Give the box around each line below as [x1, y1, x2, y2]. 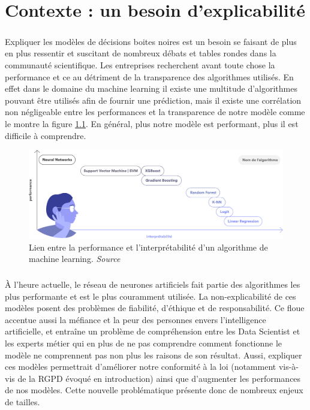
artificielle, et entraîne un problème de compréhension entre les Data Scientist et [5, 325, 300, 337]
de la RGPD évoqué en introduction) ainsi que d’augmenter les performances [17, 372, 301, 384]
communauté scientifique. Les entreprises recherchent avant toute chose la [5, 58, 275, 71]
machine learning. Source [29, 252, 121, 265]
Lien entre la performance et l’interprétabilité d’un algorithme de [29, 240, 268, 253]
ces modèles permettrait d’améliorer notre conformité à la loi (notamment [5, 360, 276, 373]
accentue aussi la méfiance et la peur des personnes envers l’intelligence [5, 313, 266, 325]
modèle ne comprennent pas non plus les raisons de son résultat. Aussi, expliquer [5, 348, 302, 361]
